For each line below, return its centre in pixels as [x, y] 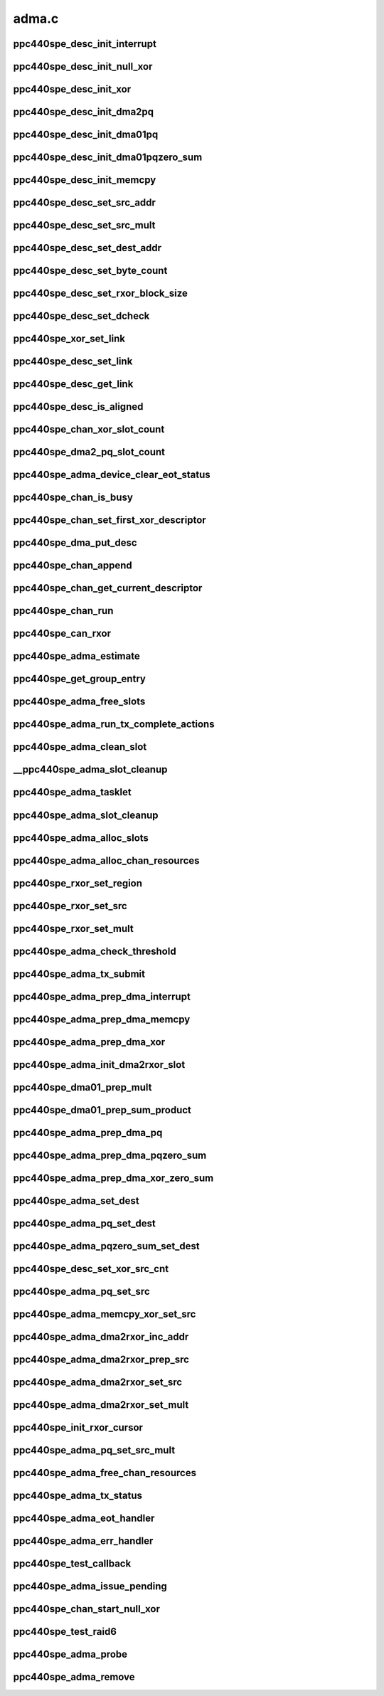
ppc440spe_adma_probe [70, 1654]
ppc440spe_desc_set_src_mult [84, 225]
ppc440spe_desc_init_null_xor [83, 67]
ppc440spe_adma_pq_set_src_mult [94, 1450]
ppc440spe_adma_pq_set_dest [85, 1223]
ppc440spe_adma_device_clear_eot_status [112, 475]
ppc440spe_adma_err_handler [83, 1541]
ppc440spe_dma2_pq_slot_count [89, 452]
